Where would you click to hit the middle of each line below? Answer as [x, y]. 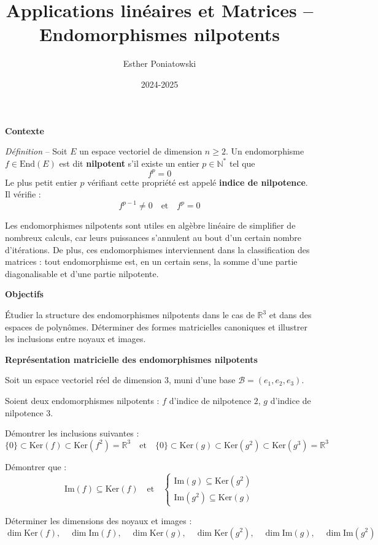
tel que [242, 163]
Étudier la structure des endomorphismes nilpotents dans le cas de [130, 315]
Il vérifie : [23, 194]
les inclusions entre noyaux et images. [75, 339]
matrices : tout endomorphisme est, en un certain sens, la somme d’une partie [151, 261]
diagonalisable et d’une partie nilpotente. [82, 273]
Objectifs [24, 294]
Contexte [25, 130]
